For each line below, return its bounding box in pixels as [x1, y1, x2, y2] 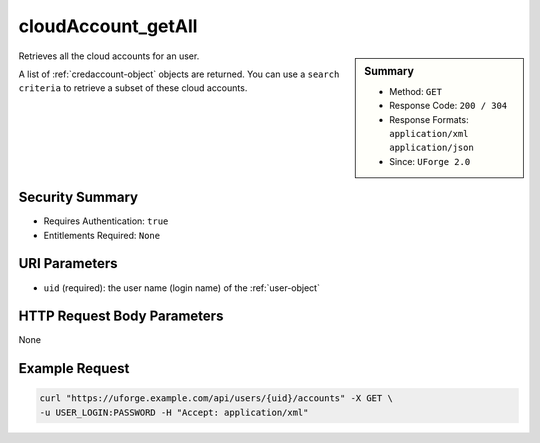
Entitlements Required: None [43, 229, 160, 241]
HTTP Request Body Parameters [18, 308, 224, 325]
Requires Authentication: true [43, 215, 169, 227]
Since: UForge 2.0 [389, 155, 471, 167]
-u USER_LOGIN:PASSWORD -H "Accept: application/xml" [39, 406, 309, 418]
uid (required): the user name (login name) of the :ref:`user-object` [43, 281, 320, 294]
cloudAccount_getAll [18, 15, 198, 37]
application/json [389, 142, 474, 154]
